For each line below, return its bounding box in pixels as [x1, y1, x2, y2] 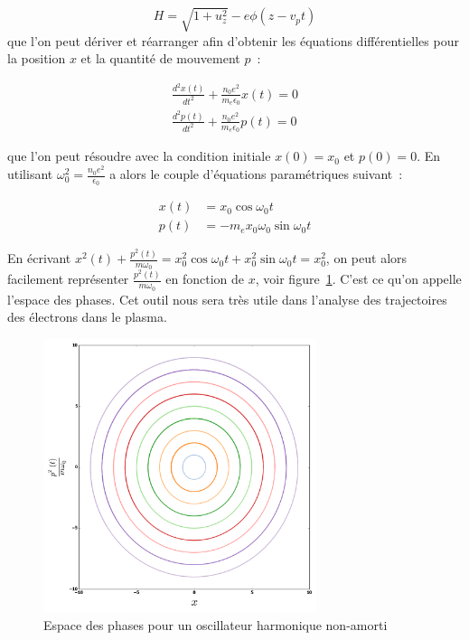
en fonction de [165, 269, 245, 288]
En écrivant [7, 249, 71, 268]
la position [7, 49, 66, 68]
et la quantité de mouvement [80, 49, 240, 68]
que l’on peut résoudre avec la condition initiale [7, 146, 271, 165]
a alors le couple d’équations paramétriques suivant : [109, 165, 403, 183]
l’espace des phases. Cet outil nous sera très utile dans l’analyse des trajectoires [7, 289, 447, 308]
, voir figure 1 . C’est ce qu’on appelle [255, 269, 462, 288]
